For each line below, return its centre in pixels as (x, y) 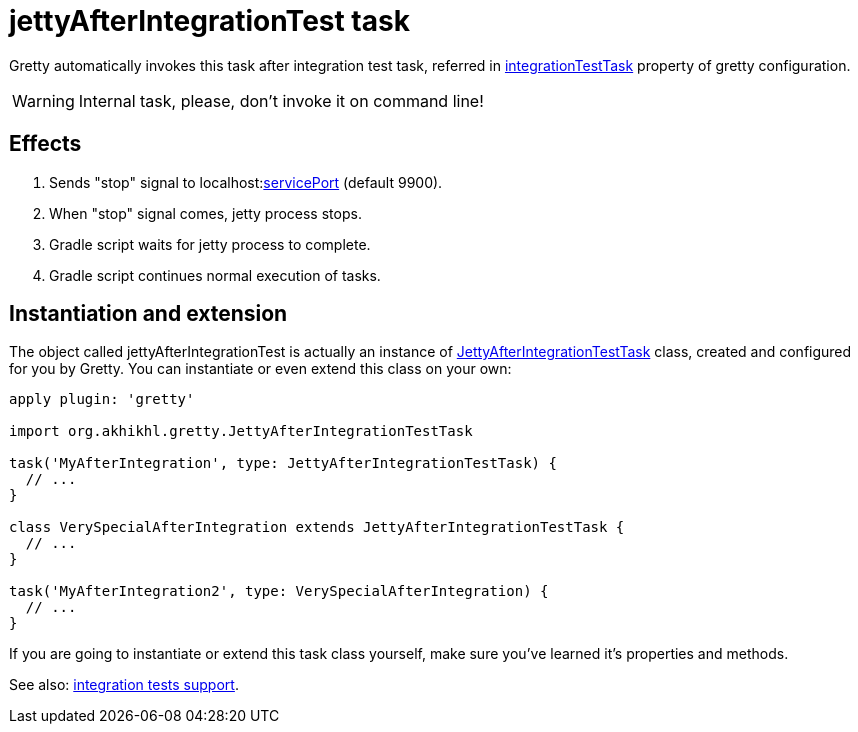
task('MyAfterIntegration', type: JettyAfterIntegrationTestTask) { (283, 463)
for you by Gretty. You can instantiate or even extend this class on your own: (260, 369)
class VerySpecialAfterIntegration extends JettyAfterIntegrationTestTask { (317, 527)
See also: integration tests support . (124, 685)
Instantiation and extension (148, 314)
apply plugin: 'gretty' (102, 399)
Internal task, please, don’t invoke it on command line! (281, 100)
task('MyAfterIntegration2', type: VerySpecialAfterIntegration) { (279, 591)
